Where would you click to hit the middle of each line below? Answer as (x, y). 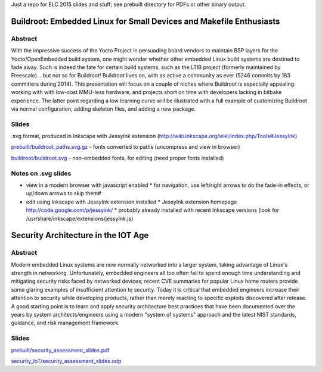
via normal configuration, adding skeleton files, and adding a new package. (103, 109)
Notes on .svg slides (41, 173)
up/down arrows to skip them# (64, 193)
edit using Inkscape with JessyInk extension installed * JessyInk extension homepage (131, 202)
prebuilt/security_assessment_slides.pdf (60, 350)
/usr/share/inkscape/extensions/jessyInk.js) (80, 218)
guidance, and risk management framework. (66, 323)
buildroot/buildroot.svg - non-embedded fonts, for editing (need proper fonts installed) (117, 158)
